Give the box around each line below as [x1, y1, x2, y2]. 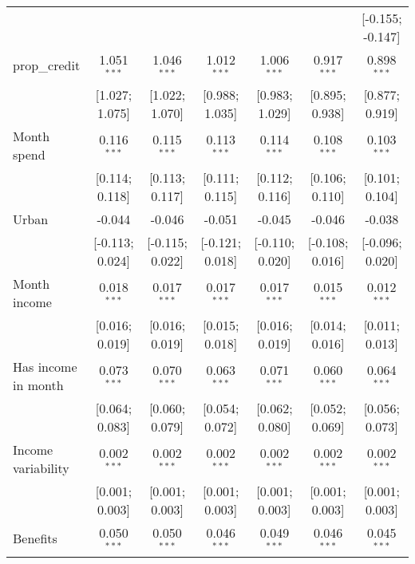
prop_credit [13, 56, 81, 75]
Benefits [13, 529, 57, 548]
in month [13, 375, 64, 394]
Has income [13, 357, 77, 376]
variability [13, 458, 69, 477]
